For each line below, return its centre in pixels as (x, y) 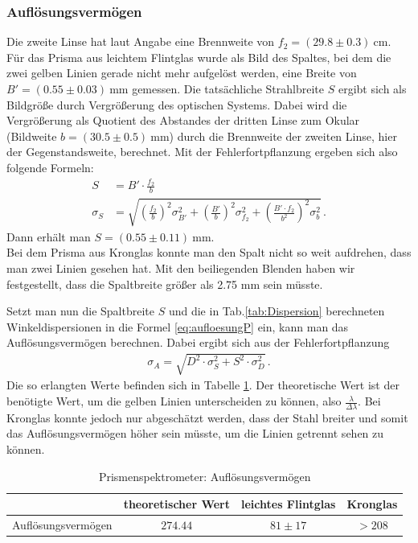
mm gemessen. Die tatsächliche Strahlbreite (217, 88)
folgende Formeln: (50, 167)
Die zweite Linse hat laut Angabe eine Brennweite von (141, 41)
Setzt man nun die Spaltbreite (81, 311)
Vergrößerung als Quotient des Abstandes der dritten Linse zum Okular (183, 120)
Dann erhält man (49, 236)
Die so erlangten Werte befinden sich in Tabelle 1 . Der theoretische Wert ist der (203, 385)
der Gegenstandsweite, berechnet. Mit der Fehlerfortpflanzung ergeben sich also (202, 152)
